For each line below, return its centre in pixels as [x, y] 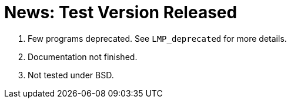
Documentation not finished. [83, 57]
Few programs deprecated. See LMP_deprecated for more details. [157, 38]
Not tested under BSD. [71, 75]
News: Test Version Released [121, 12]
